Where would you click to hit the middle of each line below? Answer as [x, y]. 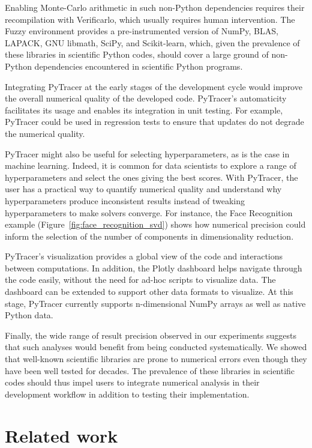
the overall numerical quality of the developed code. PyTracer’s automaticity [146, 98]
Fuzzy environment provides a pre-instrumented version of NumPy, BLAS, [142, 31]
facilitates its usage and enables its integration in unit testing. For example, [144, 110]
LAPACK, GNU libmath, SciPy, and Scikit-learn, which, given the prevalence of [152, 42]
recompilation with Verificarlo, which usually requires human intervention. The [150, 19]
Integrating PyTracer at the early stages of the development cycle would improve [154, 86]
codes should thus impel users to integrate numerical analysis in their [132, 382]
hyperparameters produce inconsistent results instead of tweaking [125, 200]
